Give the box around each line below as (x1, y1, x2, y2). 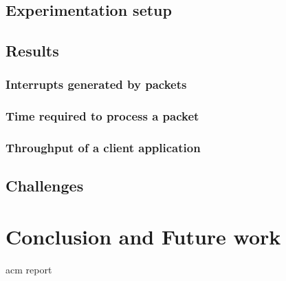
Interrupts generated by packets (5, 76, 187, 93)
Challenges (5, 175, 84, 196)
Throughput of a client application (5, 139, 201, 156)
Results (5, 40, 59, 61)
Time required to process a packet (5, 107, 199, 125)
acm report (5, 262, 52, 276)
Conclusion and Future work (5, 222, 281, 251)
